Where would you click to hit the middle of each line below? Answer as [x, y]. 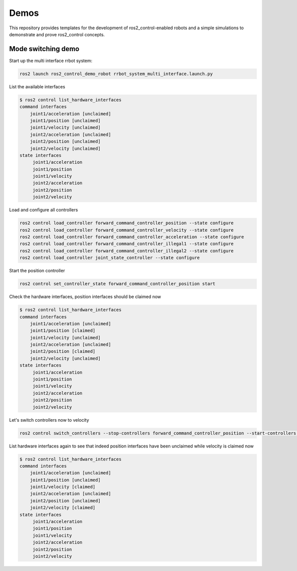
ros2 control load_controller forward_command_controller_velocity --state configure [126, 230]
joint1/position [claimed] [63, 331]
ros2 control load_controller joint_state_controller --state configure [110, 258]
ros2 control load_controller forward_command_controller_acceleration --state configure [132, 237]
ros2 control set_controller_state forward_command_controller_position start [117, 284]
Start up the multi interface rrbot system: [51, 61]
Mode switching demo [44, 49]
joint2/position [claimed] [63, 351]
